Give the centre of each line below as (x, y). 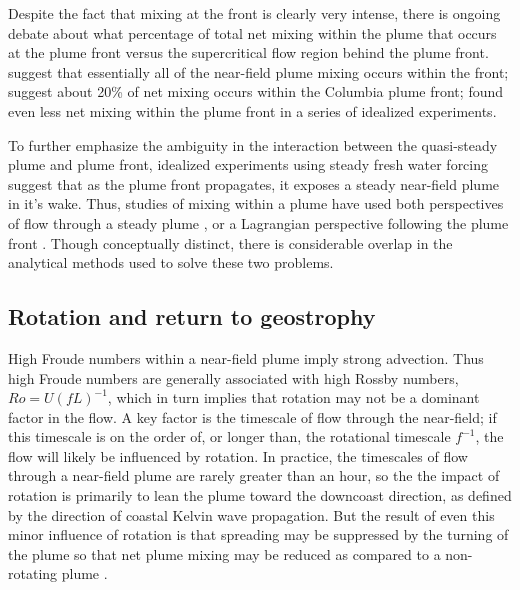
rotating (33, 573)
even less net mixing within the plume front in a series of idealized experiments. (252, 110)
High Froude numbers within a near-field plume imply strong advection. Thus (246, 357)
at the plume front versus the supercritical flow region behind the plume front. (248, 52)
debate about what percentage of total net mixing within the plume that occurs (252, 32)
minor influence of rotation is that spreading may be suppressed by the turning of (258, 534)
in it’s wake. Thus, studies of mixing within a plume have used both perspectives (256, 203)
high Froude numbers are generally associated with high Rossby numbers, (233, 377)
